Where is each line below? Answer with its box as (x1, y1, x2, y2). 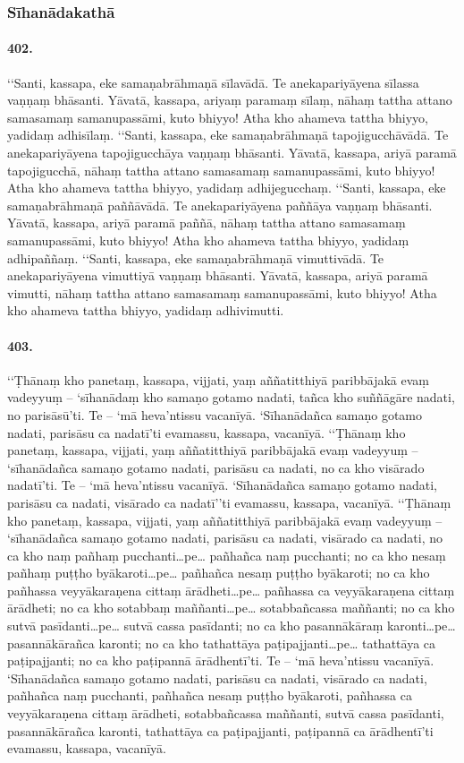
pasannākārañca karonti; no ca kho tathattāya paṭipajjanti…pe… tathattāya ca (7, 633, 436, 652)
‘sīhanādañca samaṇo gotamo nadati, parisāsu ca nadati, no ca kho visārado (7, 458, 425, 476)
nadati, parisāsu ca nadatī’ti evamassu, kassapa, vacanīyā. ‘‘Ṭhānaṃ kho (7, 423, 406, 442)
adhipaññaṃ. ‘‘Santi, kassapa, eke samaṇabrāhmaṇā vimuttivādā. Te (7, 248, 384, 267)
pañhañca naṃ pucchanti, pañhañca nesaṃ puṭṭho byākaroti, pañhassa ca (7, 686, 412, 705)
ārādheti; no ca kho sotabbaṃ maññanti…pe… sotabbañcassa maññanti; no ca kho (7, 598, 455, 617)
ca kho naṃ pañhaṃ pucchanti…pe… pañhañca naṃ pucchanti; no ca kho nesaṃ (7, 545, 446, 564)
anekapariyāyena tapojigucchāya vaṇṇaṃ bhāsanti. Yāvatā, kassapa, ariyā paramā (7, 143, 457, 162)
